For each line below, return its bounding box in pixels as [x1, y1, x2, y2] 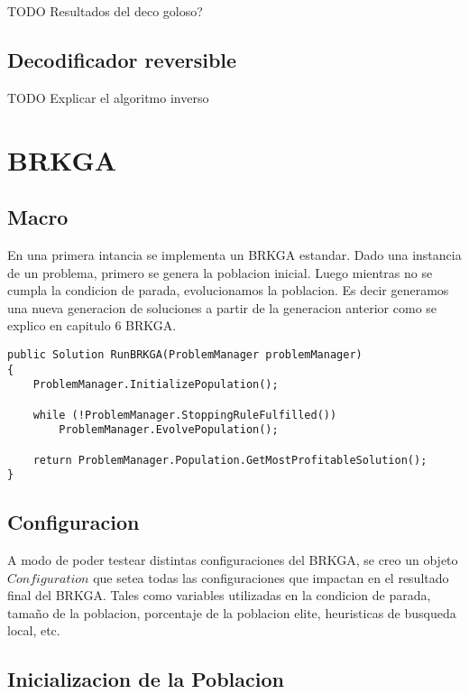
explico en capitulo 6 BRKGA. [7, 316, 177, 335]
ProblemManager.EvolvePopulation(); [59, 423, 279, 437]
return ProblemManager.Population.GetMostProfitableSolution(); [32, 453, 428, 467]
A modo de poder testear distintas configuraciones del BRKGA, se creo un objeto [7, 551, 458, 569]
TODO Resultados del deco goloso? [7, 2, 203, 20]
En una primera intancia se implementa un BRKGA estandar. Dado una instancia [7, 245, 462, 264]
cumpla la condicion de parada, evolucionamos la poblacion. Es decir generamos [7, 281, 449, 300]
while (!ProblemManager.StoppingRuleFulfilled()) [32, 408, 337, 421]
